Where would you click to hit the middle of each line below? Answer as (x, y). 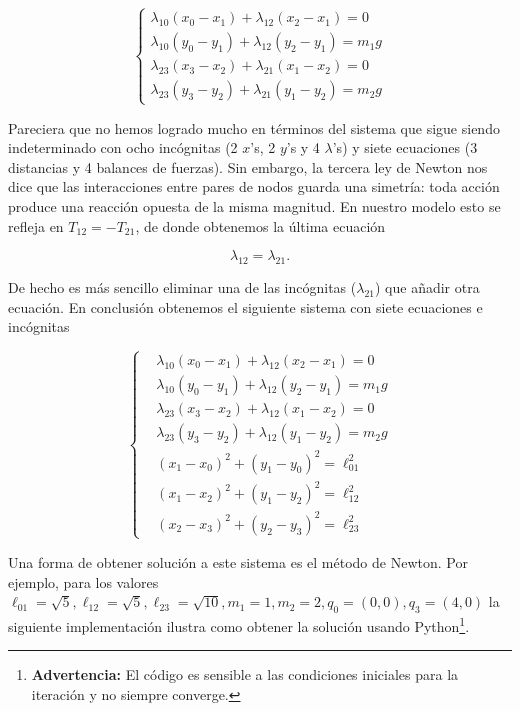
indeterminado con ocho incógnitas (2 (123, 147)
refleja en (36, 225)
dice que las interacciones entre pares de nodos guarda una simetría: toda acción (254, 186)
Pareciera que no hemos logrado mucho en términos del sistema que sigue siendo (254, 127)
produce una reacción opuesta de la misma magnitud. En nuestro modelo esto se (254, 205)
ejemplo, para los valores (83, 581)
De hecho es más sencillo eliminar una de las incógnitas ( (182, 286)
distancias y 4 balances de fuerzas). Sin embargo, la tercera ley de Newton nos (248, 166)
